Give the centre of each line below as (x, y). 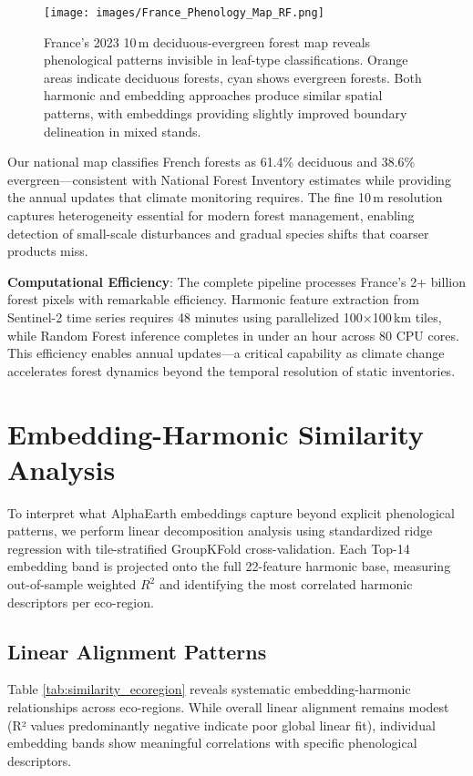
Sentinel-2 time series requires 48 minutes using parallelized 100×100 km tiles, (225, 317)
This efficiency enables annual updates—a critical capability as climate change (226, 353)
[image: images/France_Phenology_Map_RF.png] (184, 13)
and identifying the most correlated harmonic (286, 584)
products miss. (48, 251)
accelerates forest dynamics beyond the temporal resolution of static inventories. (231, 370)
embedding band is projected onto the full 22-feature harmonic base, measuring (229, 566)
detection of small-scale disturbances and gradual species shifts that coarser (218, 233)
